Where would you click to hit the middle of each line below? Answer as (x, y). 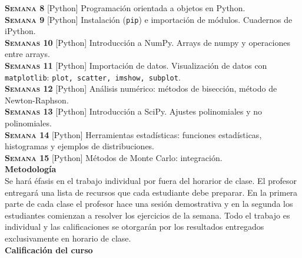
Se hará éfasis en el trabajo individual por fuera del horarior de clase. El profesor (151, 181)
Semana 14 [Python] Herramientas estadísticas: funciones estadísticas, (133, 134)
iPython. (20, 31)
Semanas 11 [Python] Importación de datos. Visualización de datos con (136, 66)
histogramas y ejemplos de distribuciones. (80, 146)
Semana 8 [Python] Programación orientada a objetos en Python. (125, 8)
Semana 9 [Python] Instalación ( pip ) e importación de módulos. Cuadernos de (149, 19)
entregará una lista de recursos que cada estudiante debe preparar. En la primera (151, 192)
